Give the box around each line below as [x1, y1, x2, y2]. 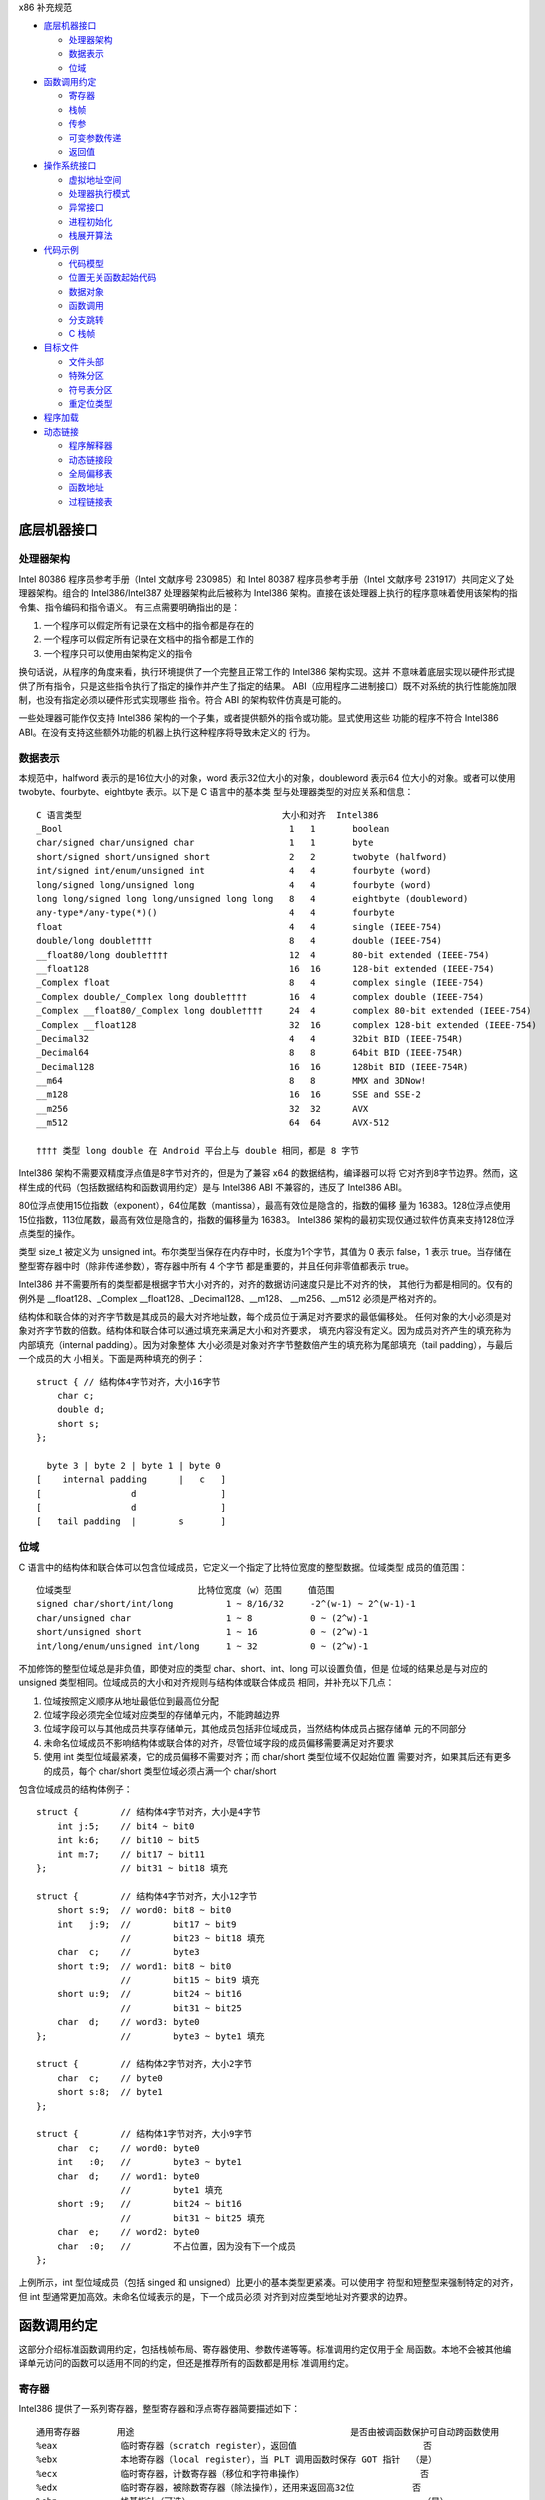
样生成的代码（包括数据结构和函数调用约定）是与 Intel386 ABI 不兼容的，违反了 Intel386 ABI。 [18, 1181, 407, 1193]
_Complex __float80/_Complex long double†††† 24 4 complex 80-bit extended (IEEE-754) [36, 1005, 532, 1017]
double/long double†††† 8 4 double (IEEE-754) [36, 935, 443, 947]
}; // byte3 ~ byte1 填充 [36, 2030, 265, 2042]
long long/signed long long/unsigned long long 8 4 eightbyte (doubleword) [36, 893, 469, 904]
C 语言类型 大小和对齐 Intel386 [36, 809, 379, 820]
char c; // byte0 [56, 2072, 164, 2084]
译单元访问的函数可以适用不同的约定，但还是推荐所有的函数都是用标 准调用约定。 [18, 2356, 354, 2369]
